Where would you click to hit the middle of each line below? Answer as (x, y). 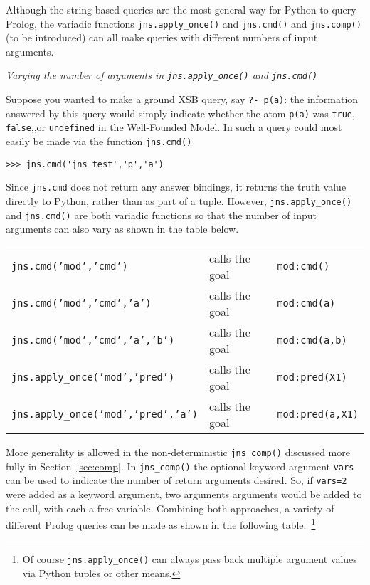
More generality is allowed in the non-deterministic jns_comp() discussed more (178, 452)
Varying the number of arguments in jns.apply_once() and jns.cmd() (162, 75)
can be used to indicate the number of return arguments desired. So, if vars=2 (176, 480)
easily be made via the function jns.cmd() (99, 141)
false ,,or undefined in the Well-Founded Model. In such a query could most (174, 127)
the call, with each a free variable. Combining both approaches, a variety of (170, 508)
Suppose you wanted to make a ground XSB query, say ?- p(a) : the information (182, 99)
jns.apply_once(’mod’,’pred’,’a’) (105, 414)
